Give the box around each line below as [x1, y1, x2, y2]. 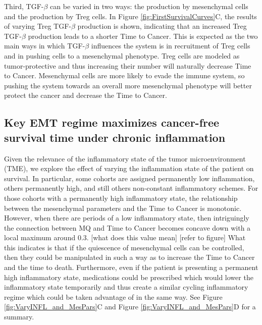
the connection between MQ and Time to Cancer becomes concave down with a [4, 222, 251, 233]
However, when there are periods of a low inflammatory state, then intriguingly [4, 212, 249, 223]
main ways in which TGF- [4, 40, 85, 51]
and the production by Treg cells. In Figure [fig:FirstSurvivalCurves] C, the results [4, 11, 257, 21]
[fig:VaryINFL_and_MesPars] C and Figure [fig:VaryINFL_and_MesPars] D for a [4, 301, 256, 312]
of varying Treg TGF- [4, 21, 71, 31]
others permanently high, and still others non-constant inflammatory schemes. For [4, 183, 258, 193]
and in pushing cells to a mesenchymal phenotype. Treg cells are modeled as [4, 50, 240, 61]
